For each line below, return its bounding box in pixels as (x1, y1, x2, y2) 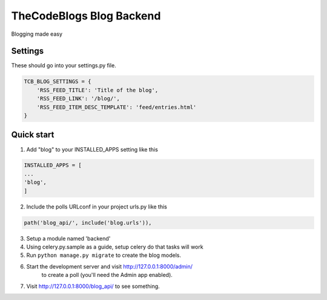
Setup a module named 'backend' (26, 235, 111, 242)
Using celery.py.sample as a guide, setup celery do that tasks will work (26, 243, 203, 250)
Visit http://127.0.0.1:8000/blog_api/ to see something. (26, 282, 160, 290)
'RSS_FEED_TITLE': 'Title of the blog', (36, 87, 159, 93)
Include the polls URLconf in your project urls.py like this (26, 203, 168, 210)
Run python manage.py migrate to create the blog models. (26, 252, 182, 259)
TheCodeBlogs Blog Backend (11, 9, 161, 22)
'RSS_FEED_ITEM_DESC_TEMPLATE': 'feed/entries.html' (36, 104, 197, 110)
